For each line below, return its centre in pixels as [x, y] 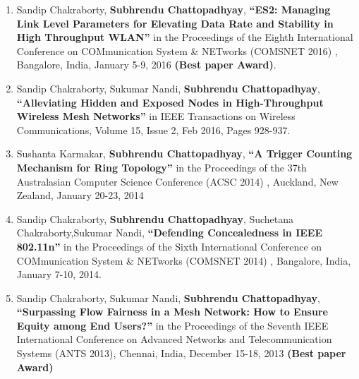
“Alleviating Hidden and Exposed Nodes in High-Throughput [170, 102]
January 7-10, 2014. [59, 274]
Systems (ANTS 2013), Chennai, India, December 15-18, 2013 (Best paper [181, 353]
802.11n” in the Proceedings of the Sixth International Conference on [169, 246]
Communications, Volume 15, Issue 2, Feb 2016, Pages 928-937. [153, 130]
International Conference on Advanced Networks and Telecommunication [174, 339]
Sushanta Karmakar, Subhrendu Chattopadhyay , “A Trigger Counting [184, 154]
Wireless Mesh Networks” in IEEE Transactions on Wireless [156, 116]
